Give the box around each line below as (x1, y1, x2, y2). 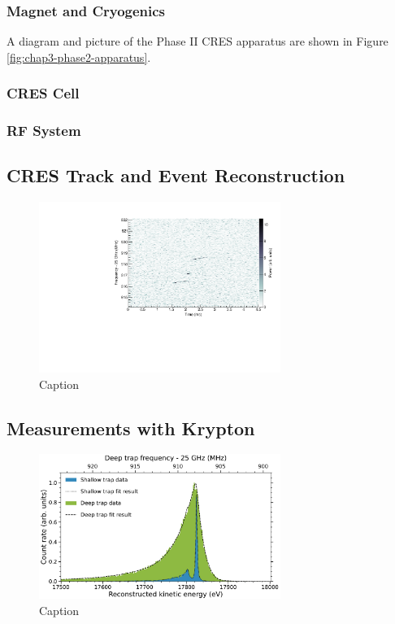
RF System (7, 120, 81, 141)
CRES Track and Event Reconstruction (7, 163, 345, 188)
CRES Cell (7, 83, 80, 103)
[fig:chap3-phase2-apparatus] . (7, 48, 151, 65)
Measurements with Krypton (7, 415, 255, 440)
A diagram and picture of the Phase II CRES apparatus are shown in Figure (7, 33, 388, 50)
